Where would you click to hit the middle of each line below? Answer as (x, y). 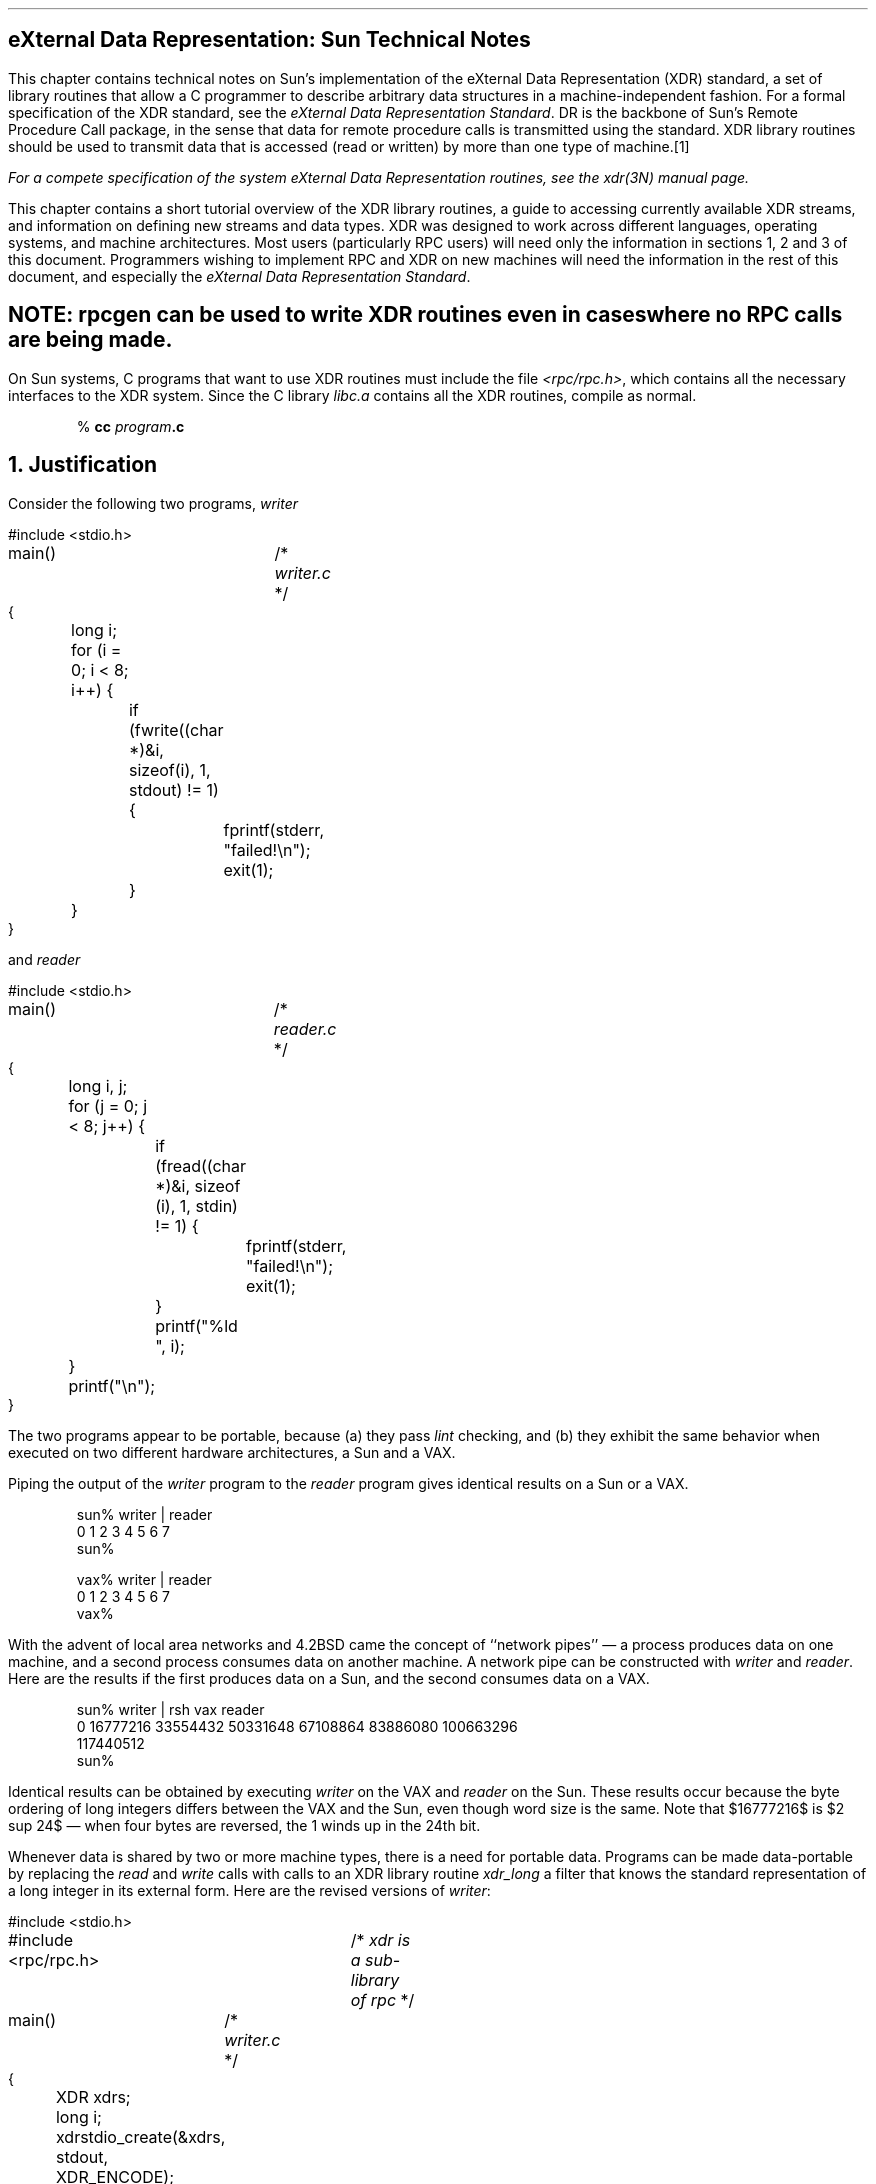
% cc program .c (130, 426)
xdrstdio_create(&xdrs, (140, 2136)
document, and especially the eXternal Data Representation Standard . (239, 276)
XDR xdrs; (93, 2096)
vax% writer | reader (144, 1579)
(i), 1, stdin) (196, 1205)
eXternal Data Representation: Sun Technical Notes (269, 40)
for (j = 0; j (108, 1105)
